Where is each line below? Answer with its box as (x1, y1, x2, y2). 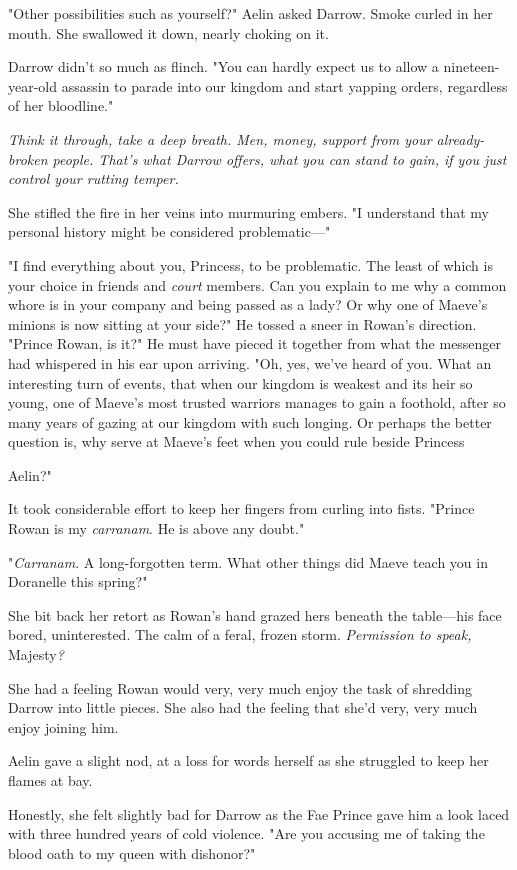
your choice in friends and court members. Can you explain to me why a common (8, 274, 507, 295)
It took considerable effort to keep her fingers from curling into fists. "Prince (8, 498, 475, 519)
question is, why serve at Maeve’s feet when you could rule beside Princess (8, 431, 465, 452)
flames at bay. (8, 770, 93, 790)
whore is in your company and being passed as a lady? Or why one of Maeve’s (8, 294, 488, 315)
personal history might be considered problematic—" (8, 221, 331, 242)
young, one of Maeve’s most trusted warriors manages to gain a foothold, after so (8, 392, 506, 413)
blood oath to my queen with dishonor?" (8, 842, 256, 863)
